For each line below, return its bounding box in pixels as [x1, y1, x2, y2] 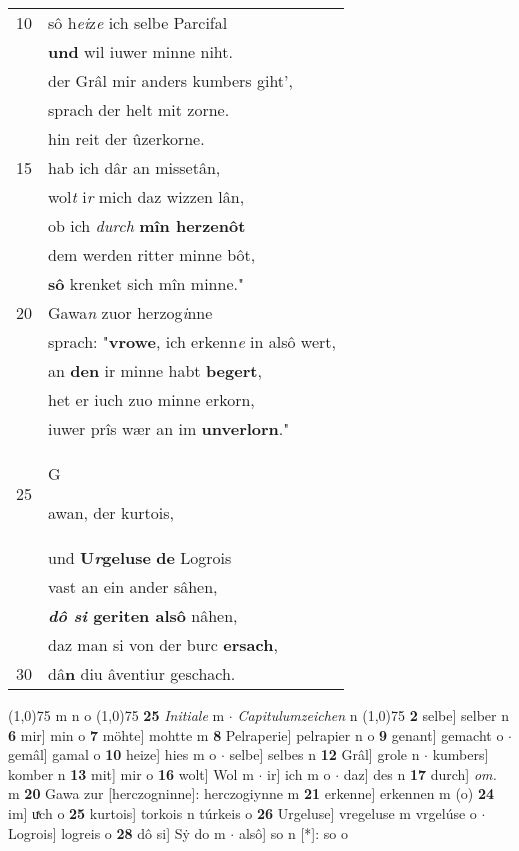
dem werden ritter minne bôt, [48, 243, 256, 266]
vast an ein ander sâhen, [48, 575, 218, 598]
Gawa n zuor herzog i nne [48, 301, 213, 324]
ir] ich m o [267, 763, 331, 784]
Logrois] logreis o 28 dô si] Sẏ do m [8, 822, 226, 843]
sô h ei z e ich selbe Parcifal [48, 11, 228, 34]
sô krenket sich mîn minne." [48, 272, 244, 295]
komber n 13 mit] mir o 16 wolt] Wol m [8, 763, 254, 784]
